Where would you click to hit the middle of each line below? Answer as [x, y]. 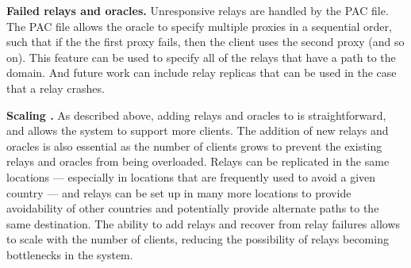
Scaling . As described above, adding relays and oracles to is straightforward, [196, 115]
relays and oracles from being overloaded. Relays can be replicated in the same [198, 161]
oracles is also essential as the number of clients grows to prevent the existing [194, 145]
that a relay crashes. [56, 88]
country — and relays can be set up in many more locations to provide [179, 192]
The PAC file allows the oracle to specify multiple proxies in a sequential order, [199, 26]
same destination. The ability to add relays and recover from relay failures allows [204, 223]
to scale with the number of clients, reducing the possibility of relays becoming [198, 239]
